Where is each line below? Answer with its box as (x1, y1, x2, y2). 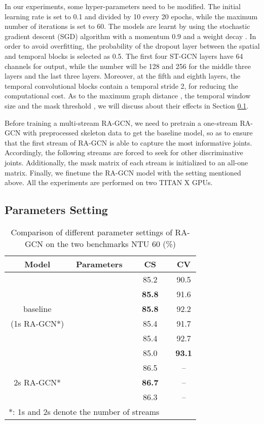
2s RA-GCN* (14, 376, 61, 388)
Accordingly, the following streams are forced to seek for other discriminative (5, 147, 243, 158)
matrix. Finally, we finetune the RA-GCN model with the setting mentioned (5, 167, 241, 178)
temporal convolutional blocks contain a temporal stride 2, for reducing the (5, 80, 238, 91)
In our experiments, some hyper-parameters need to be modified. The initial (5, 1, 241, 11)
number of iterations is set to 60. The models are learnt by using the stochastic (5, 21, 250, 31)
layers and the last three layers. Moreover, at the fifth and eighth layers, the (5, 70, 241, 81)
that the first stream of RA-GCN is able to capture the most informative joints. (5, 137, 252, 148)
